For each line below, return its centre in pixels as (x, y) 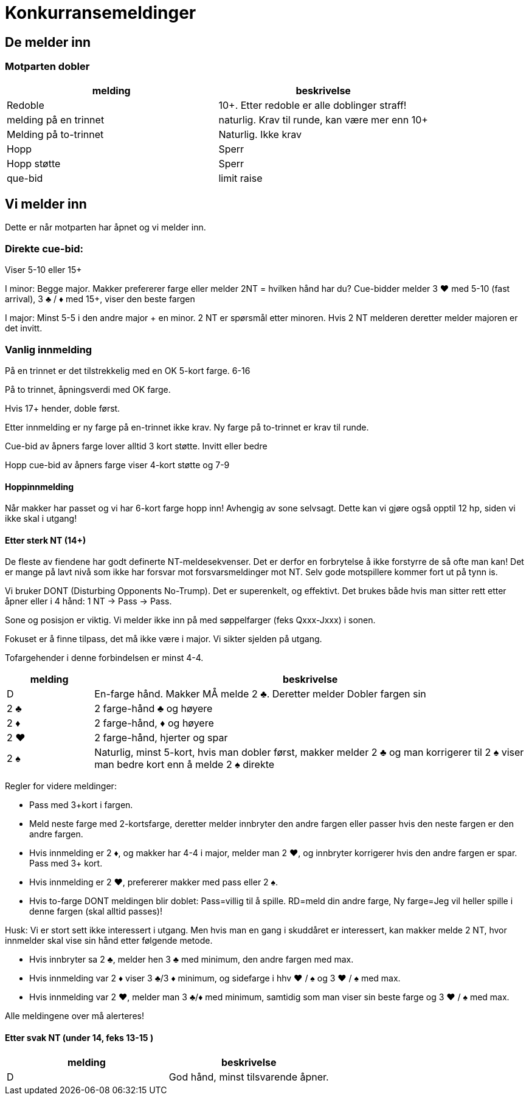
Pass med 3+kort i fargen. (81, 805)
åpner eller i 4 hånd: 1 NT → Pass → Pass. (88, 601)
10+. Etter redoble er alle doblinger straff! (313, 105)
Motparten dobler (47, 67)
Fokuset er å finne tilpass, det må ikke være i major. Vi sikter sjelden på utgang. (164, 639)
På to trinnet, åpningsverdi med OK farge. (88, 389)
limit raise (240, 178)
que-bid (25, 178)
